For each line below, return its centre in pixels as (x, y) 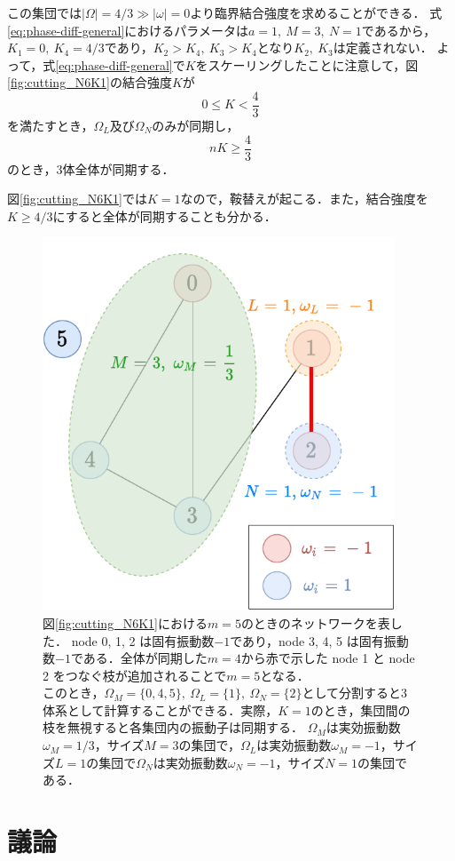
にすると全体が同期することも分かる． (165, 215)
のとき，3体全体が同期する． (91, 168)
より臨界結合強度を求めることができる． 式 (316, 12)
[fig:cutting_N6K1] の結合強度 (90, 82)
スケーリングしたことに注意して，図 (313, 64)
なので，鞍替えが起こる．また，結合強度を (304, 199)
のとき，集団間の (361, 710)
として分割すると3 (355, 693)
